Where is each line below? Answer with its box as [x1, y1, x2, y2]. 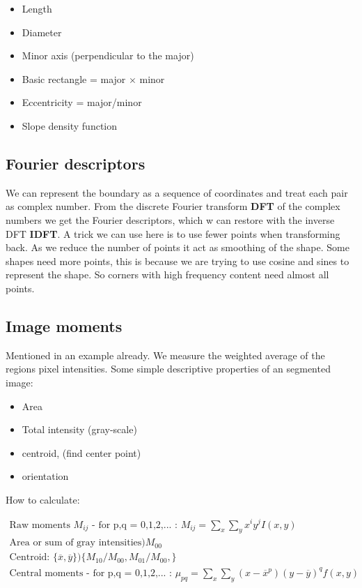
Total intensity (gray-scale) [22, 422, 137, 437]
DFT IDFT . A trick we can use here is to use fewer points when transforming [6, 226, 340, 241]
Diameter [22, 24, 62, 39]
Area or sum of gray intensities [9, 538, 142, 548]
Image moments [6, 315, 123, 336]
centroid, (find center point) [22, 445, 141, 460]
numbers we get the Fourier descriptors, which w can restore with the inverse [6, 212, 335, 227]
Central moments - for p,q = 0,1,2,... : [9, 568, 172, 578]
